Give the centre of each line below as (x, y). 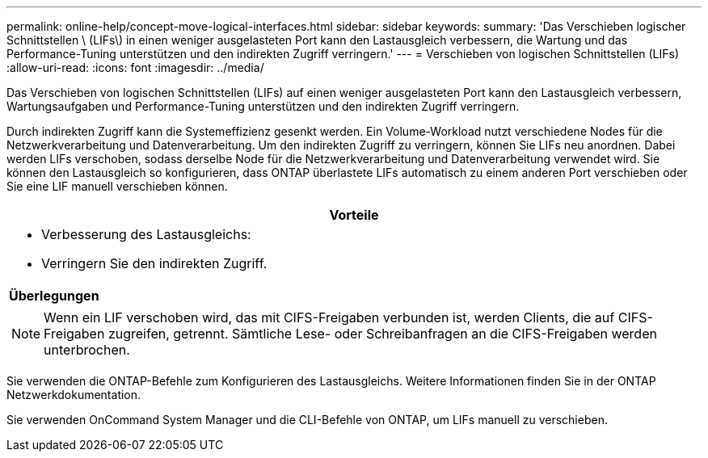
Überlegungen (54, 296)
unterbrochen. (87, 350)
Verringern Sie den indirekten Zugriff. (154, 263)
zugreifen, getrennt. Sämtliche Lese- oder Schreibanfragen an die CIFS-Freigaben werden (382, 334)
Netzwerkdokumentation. (74, 395)
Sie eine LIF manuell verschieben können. (117, 186)
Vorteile (354, 215)
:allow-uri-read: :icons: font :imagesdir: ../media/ (135, 67)
